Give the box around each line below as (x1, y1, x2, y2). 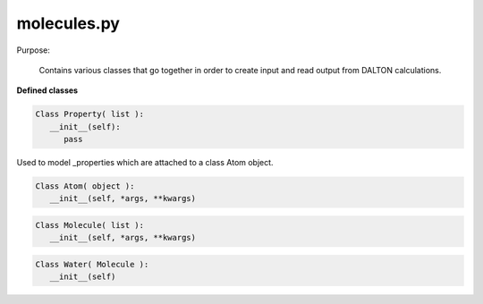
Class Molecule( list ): (35, 220, 145, 231)
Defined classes (16, 85, 79, 96)
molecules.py (16, 13, 121, 33)
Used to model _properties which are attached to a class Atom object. (16, 157, 274, 168)
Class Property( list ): (35, 109, 145, 120)
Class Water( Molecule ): (35, 259, 149, 269)
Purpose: (16, 45, 51, 55)
